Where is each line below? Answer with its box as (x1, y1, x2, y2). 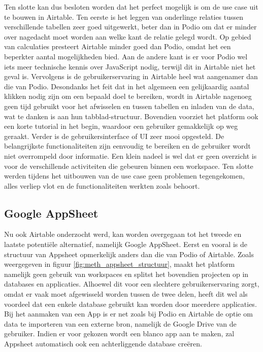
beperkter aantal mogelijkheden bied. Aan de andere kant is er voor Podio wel (4, 51, 248, 61)
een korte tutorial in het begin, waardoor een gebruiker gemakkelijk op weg (4, 121, 238, 131)
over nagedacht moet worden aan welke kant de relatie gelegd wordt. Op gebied (4, 31, 251, 42)
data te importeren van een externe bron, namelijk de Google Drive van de (4, 318, 237, 329)
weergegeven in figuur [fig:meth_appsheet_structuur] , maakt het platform (4, 259, 235, 269)
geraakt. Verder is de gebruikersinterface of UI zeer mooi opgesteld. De (4, 130, 224, 141)
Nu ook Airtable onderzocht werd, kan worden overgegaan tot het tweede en (4, 229, 242, 239)
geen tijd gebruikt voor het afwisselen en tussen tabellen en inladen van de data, (4, 100, 254, 111)
